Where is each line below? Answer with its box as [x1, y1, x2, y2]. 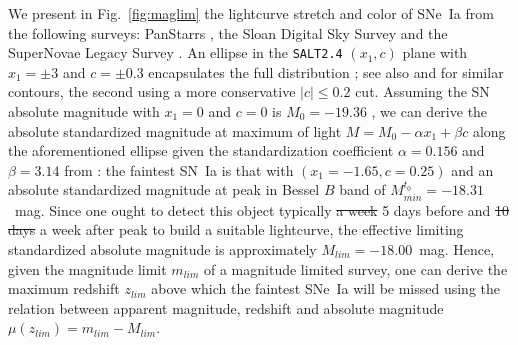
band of [339, 179, 386, 200]
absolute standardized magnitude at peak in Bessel [8, 179, 320, 200]
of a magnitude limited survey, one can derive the [204, 258, 508, 279]
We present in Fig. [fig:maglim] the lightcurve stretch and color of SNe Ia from [8, 3, 494, 23]
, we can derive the [371, 101, 488, 122]
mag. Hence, [419, 239, 495, 260]
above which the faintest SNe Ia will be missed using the [151, 278, 501, 299]
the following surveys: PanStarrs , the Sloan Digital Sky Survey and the [8, 22, 448, 43]
